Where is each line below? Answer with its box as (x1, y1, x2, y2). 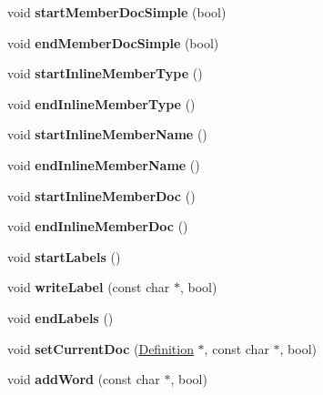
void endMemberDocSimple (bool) (7, 33, 219, 52)
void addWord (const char (7, 370, 160, 389)
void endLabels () (7, 308, 114, 327)
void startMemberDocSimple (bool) (7, 3, 227, 21)
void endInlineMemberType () (7, 94, 196, 113)
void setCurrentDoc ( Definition (7, 339, 194, 358)
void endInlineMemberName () (7, 155, 200, 174)
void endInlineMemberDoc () (7, 217, 188, 236)
